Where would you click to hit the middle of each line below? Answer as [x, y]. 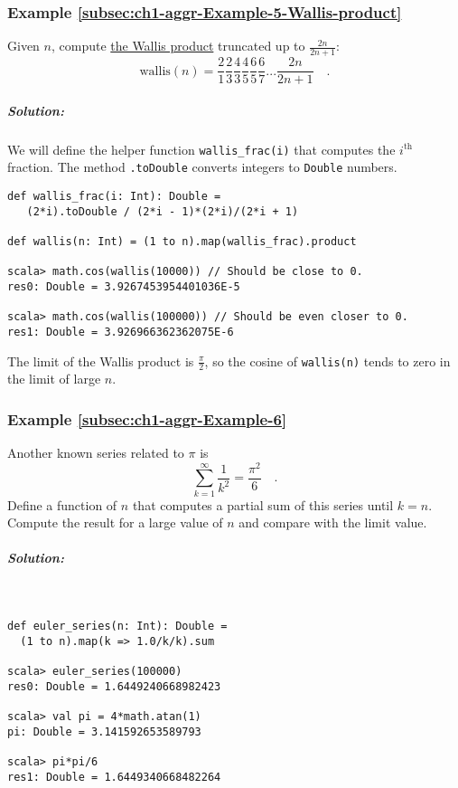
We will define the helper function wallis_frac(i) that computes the [201, 149]
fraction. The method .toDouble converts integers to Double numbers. [202, 167]
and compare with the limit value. [333, 522]
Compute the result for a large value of [115, 522]
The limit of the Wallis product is [101, 361]
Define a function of [62, 504]
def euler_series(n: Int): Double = [117, 626]
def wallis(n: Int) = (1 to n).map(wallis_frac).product [182, 241]
